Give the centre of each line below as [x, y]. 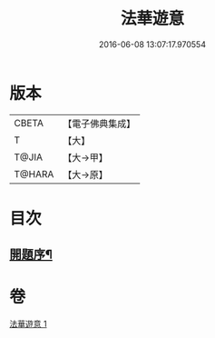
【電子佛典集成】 [99, 124]
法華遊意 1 [28, 324]
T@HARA [34, 174]
